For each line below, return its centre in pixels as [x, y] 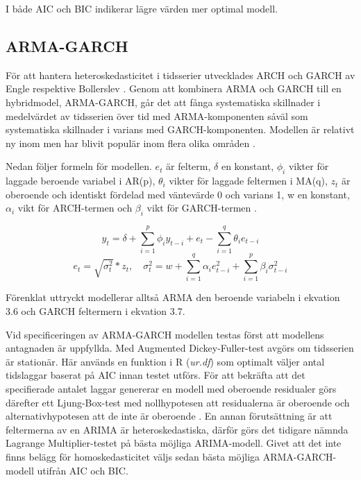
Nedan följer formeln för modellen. [79, 166]
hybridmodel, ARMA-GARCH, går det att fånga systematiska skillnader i [163, 102]
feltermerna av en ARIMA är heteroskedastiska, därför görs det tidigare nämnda [177, 429]
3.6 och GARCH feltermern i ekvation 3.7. [95, 310]
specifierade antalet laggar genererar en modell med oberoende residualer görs [171, 388]
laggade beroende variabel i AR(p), [81, 181]
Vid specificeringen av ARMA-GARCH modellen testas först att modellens [165, 334]
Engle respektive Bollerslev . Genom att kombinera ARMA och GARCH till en [174, 88]
